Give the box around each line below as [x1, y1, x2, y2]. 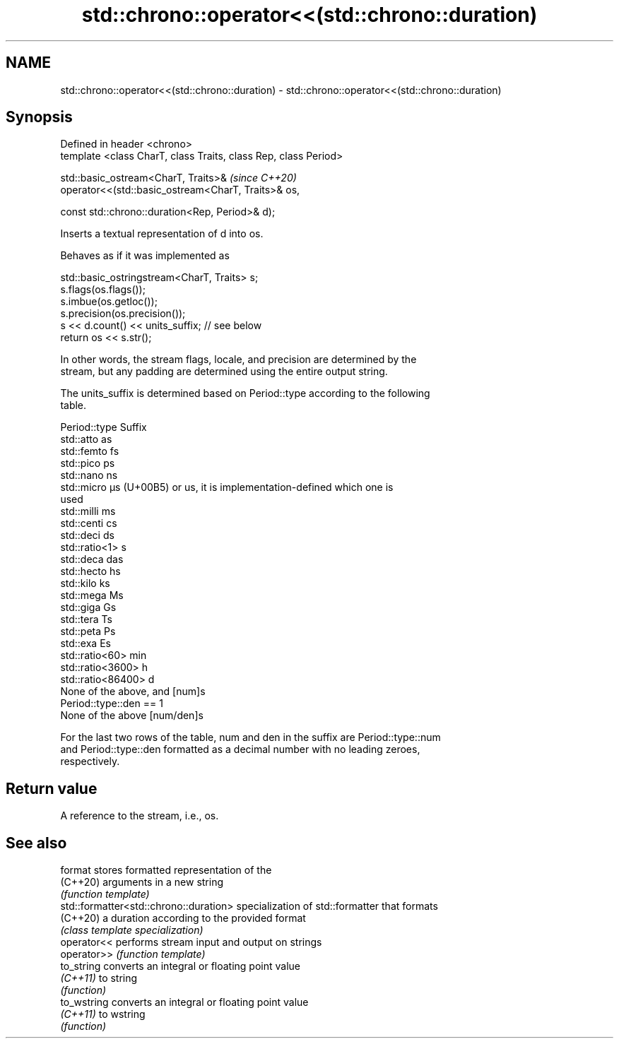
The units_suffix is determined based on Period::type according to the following [60, 387, 430, 400]
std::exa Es [60, 637, 111, 650]
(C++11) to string [60, 972, 138, 985]
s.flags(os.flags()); [60, 283, 146, 296]
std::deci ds [60, 529, 114, 542]
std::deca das [60, 553, 124, 566]
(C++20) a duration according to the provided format [60, 912, 306, 925]
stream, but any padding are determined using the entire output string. [60, 365, 388, 378]
